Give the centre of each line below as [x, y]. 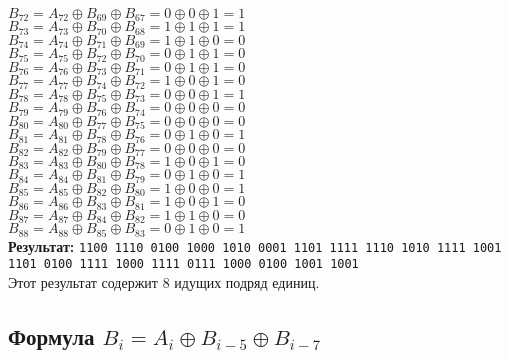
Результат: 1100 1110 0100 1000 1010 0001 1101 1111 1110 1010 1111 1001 [255, 245]
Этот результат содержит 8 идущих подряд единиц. [164, 282]
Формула [51, 336]
